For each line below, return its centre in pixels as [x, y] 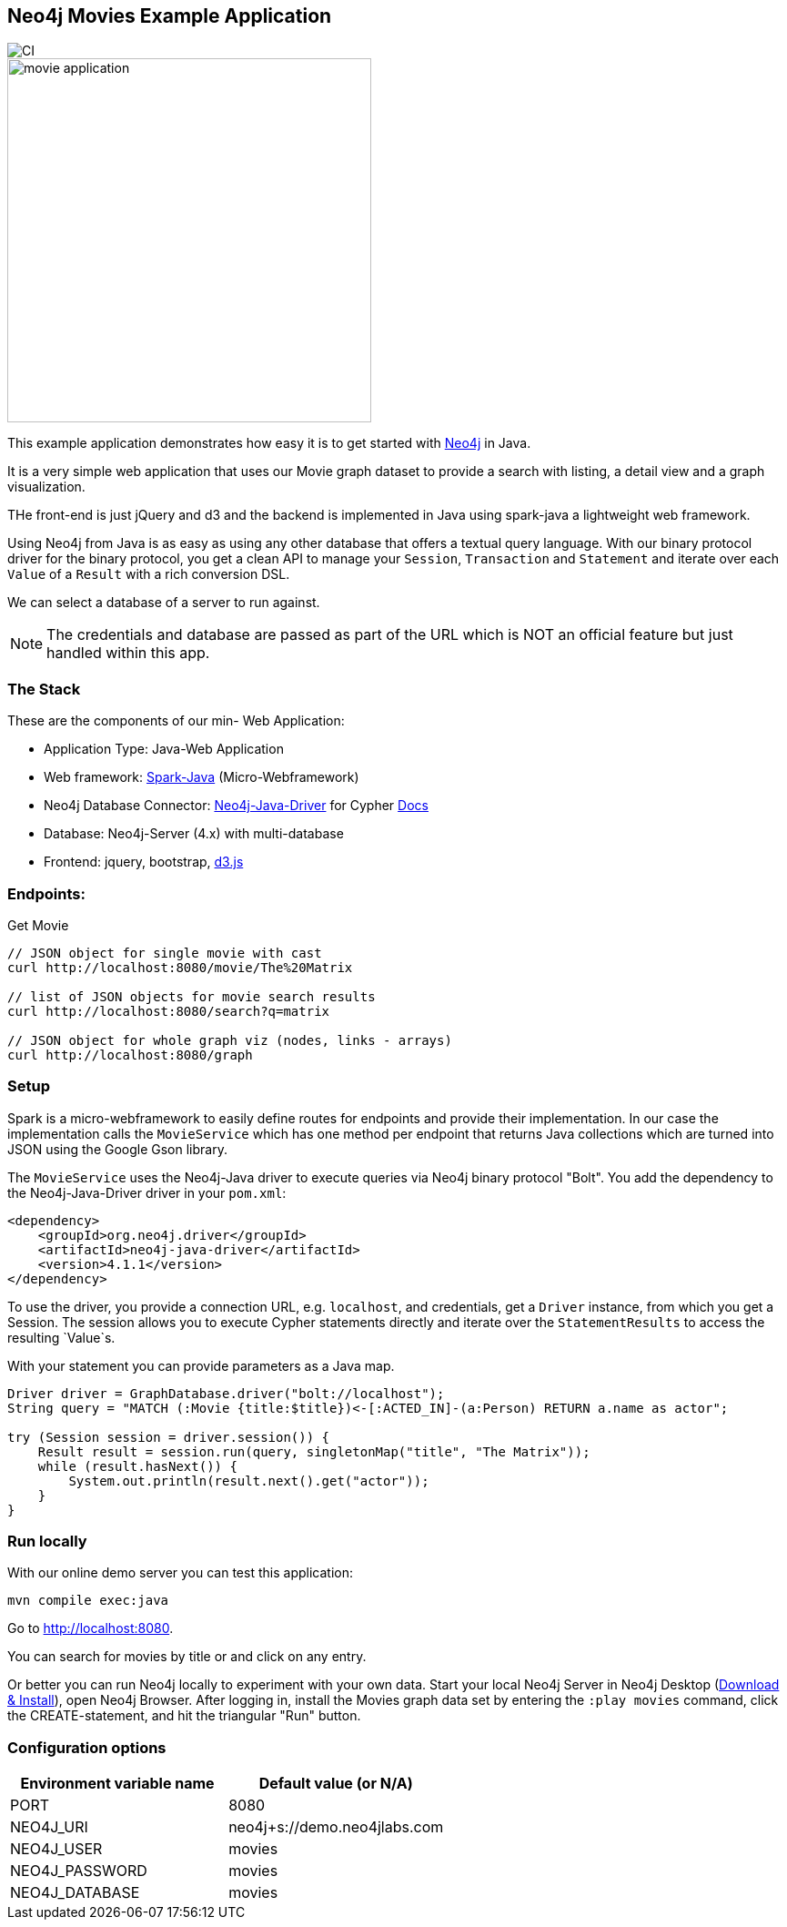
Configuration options [87, 1747]
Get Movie [38, 925]
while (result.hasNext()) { [137, 1466]
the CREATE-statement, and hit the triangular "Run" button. [184, 1716]
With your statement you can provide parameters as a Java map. [201, 1365]
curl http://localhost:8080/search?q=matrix [169, 1011]
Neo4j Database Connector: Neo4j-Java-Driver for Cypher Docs [236, 806]
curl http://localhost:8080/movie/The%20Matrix [180, 967]
